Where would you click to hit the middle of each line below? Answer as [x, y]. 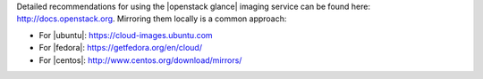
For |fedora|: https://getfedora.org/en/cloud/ [121, 48]
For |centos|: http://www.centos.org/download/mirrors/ [140, 60]
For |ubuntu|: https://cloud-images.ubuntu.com [126, 35]
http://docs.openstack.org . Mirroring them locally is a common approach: [152, 19]
